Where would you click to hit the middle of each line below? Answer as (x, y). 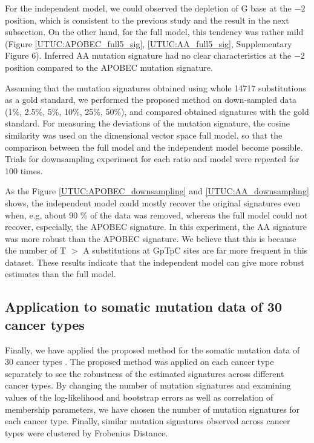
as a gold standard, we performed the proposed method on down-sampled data (151, 100)
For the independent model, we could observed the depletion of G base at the (148, 8)
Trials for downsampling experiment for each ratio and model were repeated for (152, 159)
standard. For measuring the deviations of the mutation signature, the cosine (147, 123)
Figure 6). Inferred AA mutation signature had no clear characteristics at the (148, 55)
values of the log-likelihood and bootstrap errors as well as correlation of (139, 397)
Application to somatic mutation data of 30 (143, 307)
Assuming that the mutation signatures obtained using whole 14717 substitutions (155, 87)
